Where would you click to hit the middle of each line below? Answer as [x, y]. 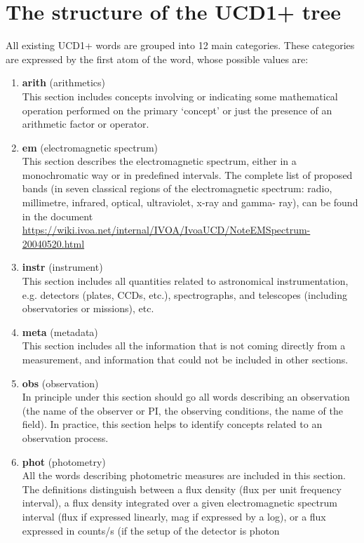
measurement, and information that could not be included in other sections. [185, 359]
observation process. [65, 437]
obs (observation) [60, 383]
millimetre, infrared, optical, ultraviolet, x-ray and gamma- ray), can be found [190, 202]
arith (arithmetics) [64, 82]
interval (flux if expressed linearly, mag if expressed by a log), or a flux [174, 516]
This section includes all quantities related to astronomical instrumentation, [185, 281]
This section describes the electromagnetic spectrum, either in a [159, 161]
